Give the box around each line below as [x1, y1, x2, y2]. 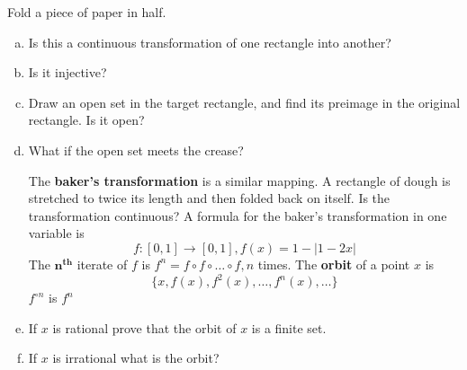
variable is [28, 224, 85, 242]
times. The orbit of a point [257, 254, 410, 273]
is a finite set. [251, 318, 327, 337]
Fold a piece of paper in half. [7, 3, 166, 21]
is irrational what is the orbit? [52, 348, 220, 367]
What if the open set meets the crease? [28, 140, 244, 159]
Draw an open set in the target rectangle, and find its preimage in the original [28, 92, 461, 111]
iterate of [76, 254, 128, 273]
